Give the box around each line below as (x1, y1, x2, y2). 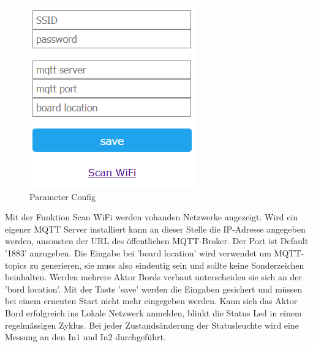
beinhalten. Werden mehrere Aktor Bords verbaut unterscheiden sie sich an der (5, 271, 302, 283)
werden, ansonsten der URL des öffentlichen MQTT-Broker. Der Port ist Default (5, 234, 309, 247)
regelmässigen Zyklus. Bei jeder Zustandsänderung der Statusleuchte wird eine (5, 318, 299, 331)
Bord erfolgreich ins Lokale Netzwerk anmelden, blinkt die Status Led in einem (5, 306, 302, 319)
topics (5, 258, 27, 271)
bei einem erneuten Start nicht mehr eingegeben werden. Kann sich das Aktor (5, 294, 298, 307)
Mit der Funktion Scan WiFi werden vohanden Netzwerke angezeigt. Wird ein (5, 211, 298, 223)
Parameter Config (29, 190, 96, 203)
